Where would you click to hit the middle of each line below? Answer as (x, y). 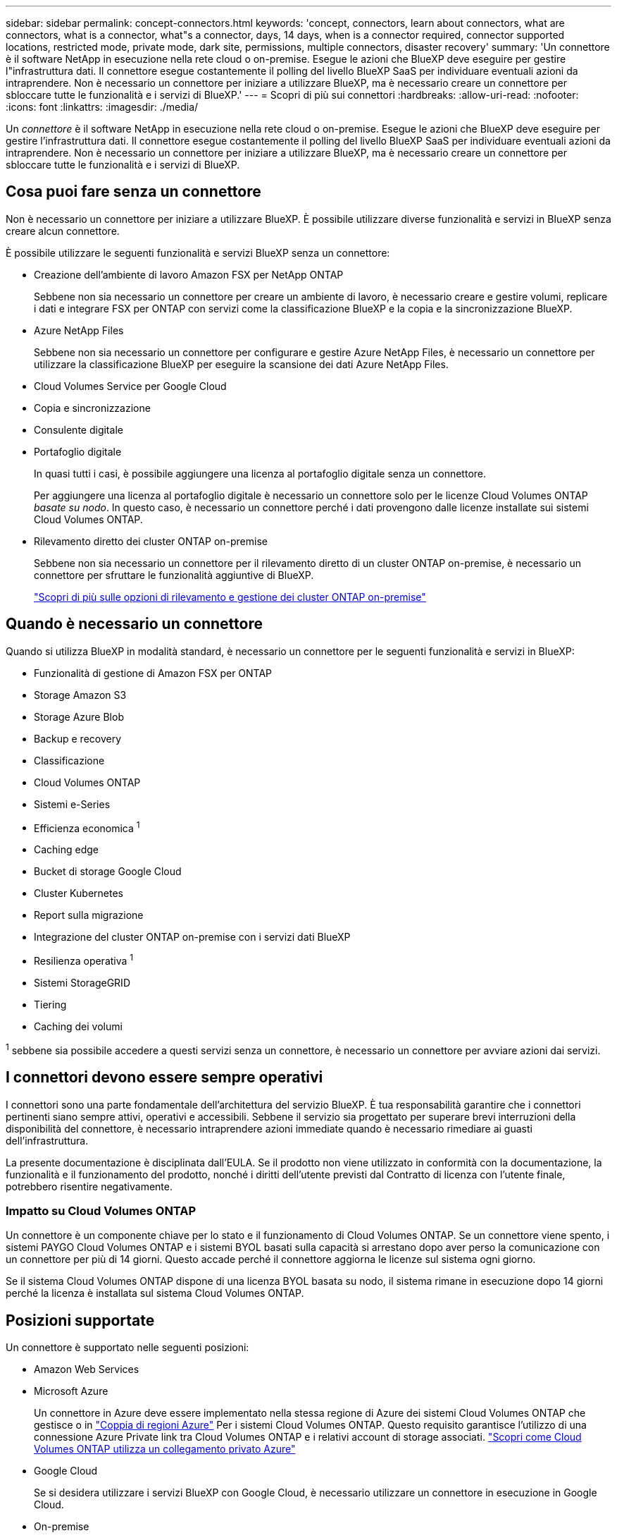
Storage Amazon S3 (80, 695)
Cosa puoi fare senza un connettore (133, 192)
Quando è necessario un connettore (134, 624)
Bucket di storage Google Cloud (108, 872)
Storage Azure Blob (79, 716)
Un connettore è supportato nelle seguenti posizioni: (127, 1348)
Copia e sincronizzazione (92, 408)
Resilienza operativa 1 (84, 960)
